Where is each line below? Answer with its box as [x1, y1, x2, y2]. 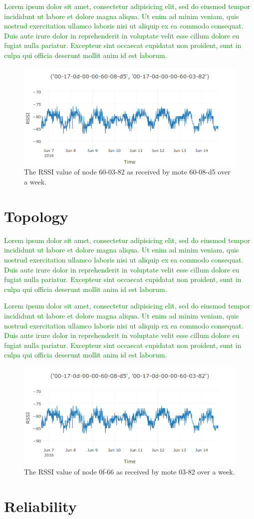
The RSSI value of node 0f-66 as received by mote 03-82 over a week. [24, 466, 235, 476]
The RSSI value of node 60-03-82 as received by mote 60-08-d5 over [24, 166, 231, 177]
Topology [4, 205, 68, 226]
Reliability [4, 495, 77, 516]
